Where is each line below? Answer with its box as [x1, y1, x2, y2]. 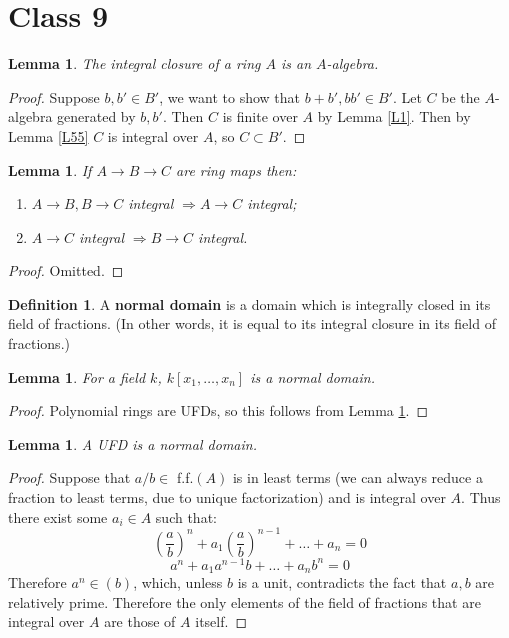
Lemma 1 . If [8, 159, 92, 180]
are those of [104, 611, 176, 632]
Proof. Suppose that [8, 467, 131, 488]
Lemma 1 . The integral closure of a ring [8, 53, 261, 74]
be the [441, 86, 480, 107]
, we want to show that [159, 86, 301, 107]
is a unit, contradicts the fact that [237, 572, 447, 593]
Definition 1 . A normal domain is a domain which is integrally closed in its [8, 293, 491, 314]
